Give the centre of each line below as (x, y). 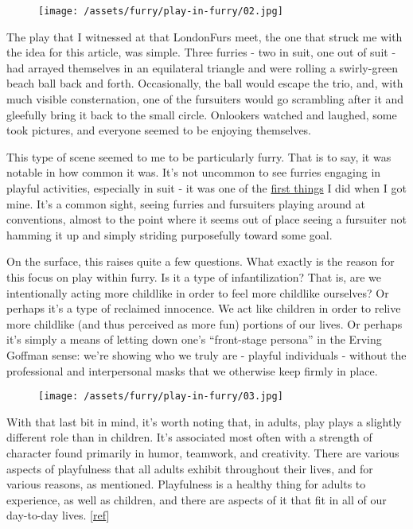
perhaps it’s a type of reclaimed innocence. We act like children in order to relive (204, 308)
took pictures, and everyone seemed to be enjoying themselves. (159, 130)
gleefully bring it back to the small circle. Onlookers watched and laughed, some (202, 114)
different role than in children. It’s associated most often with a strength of (189, 437)
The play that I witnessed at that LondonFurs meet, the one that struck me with (205, 36)
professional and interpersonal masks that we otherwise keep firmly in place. (192, 370)
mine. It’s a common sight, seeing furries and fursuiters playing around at (186, 203)
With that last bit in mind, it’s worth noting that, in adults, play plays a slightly (204, 421)
